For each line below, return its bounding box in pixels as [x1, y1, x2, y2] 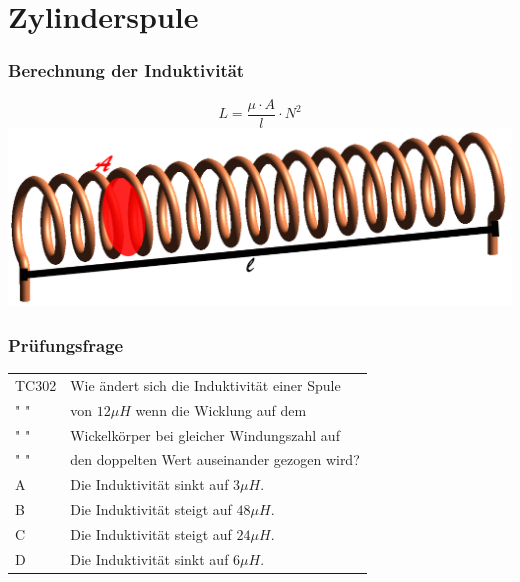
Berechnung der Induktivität [8, 58, 245, 83]
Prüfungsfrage [8, 332, 124, 357]
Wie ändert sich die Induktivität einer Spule [70, 374, 341, 395]
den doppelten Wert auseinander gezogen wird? [70, 449, 360, 470]
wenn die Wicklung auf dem [135, 399, 307, 420]
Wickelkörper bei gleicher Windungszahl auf [70, 424, 340, 445]
